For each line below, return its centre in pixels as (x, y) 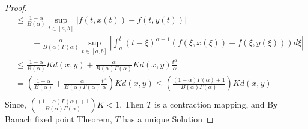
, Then (132, 104)
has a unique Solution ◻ (168, 119)
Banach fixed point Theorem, (59, 119)
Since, (16, 104)
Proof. (16, 7)
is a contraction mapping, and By (216, 104)
